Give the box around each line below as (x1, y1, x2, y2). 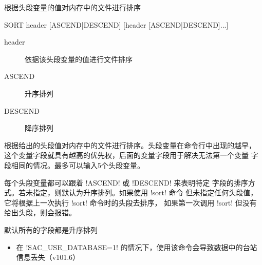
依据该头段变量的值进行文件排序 (25, 53, 133, 64)
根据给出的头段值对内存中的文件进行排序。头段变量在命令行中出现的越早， (4, 139, 256, 150)
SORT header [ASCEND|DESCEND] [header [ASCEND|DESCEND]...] (4, 19, 229, 30)
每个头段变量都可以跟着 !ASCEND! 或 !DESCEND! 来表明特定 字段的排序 (4, 177, 248, 188)
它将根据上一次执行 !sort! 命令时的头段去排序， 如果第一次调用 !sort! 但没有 (4, 197, 257, 208)
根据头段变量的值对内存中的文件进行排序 (4, 2, 141, 12)
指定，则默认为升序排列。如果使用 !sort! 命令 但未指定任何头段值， (32, 187, 258, 198)
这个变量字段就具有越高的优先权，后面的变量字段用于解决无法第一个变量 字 (4, 150, 258, 160)
